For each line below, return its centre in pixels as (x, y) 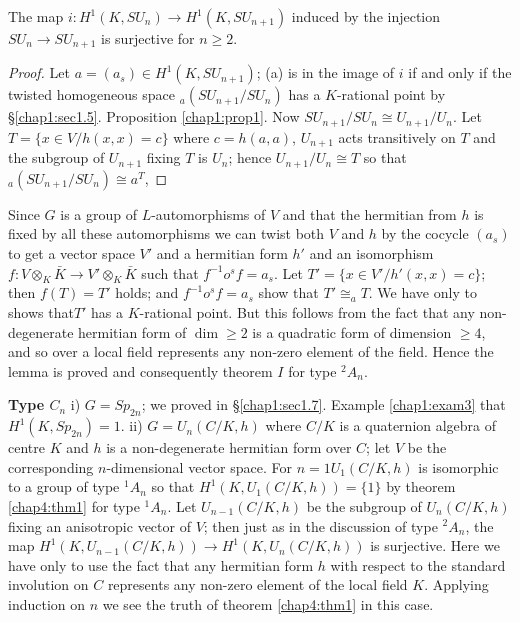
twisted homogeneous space (92, 94)
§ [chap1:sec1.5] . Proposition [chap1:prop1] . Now (154, 116)
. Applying (456, 584)
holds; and (147, 292)
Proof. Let (39, 72)
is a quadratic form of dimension (352, 331)
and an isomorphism (371, 253)
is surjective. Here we (435, 545)
